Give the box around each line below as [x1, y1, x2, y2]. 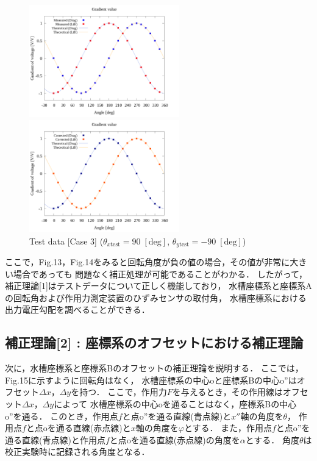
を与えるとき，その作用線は [172, 385, 283, 398]
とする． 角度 [245, 433, 299, 446]
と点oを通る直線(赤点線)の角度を [109, 433, 240, 446]
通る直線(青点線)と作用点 [5, 433, 105, 446]
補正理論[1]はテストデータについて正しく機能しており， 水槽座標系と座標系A [5, 279, 312, 292]
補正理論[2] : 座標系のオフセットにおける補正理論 [5, 333, 304, 352]
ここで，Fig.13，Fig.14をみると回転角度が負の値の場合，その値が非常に [5, 256, 290, 268]
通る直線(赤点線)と [55, 421, 131, 434]
